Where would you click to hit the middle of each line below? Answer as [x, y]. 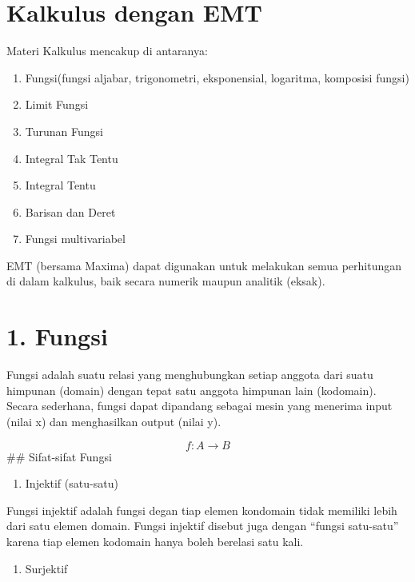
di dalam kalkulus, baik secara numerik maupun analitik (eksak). [166, 281]
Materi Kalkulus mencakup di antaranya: [107, 51]
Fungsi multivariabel [75, 239]
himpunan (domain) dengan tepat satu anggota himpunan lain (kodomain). [192, 390]
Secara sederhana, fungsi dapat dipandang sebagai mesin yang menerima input [200, 406]
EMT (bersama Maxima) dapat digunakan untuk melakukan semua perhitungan [204, 265]
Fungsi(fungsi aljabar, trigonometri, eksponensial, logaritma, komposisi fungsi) [217, 77]
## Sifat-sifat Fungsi [59, 456]
